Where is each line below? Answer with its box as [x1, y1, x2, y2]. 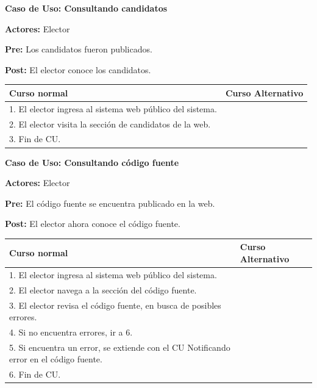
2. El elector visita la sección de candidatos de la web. [9, 117, 211, 130]
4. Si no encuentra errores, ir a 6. [9, 325, 133, 338]
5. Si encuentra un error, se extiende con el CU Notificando [9, 340, 230, 353]
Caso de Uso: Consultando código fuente [5, 156, 179, 168]
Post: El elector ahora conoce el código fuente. [5, 217, 180, 230]
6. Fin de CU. [9, 368, 61, 381]
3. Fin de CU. [9, 132, 61, 145]
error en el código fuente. [9, 353, 102, 365]
